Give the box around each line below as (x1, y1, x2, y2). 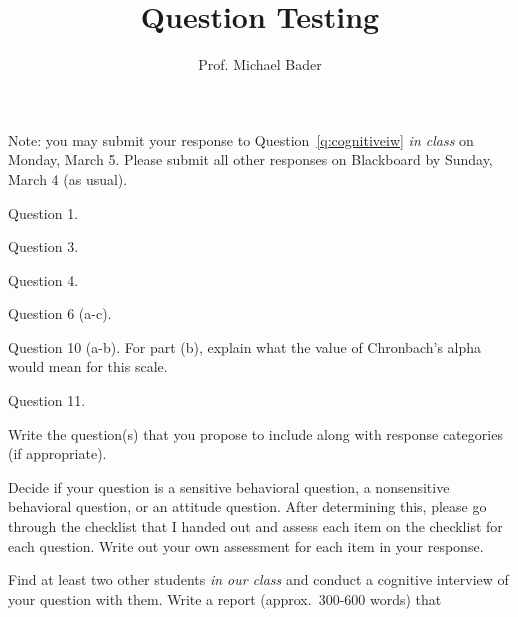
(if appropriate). (8, 443, 107, 464)
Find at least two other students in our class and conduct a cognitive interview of (8, 569, 509, 590)
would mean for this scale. (8, 356, 168, 377)
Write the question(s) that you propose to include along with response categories (8, 423, 503, 444)
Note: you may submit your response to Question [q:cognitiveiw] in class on (8, 129, 474, 150)
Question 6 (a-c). (8, 303, 112, 324)
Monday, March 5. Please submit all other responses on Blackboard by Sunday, (8, 149, 493, 170)
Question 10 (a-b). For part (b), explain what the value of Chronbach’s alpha (8, 336, 482, 357)
